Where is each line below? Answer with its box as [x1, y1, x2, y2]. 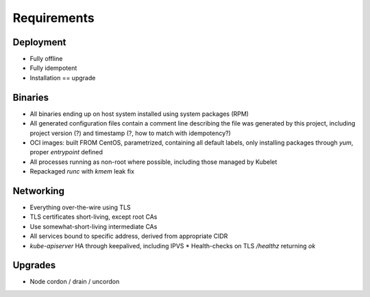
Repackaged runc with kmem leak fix [29, 167, 135, 176]
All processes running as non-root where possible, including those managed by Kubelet [29, 158, 277, 166]
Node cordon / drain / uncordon [29, 278, 120, 286]
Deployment [12, 36, 66, 48]
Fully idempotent [29, 64, 77, 72]
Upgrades [12, 259, 56, 271]
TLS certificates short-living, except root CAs [29, 213, 158, 221]
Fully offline [29, 55, 63, 63]
